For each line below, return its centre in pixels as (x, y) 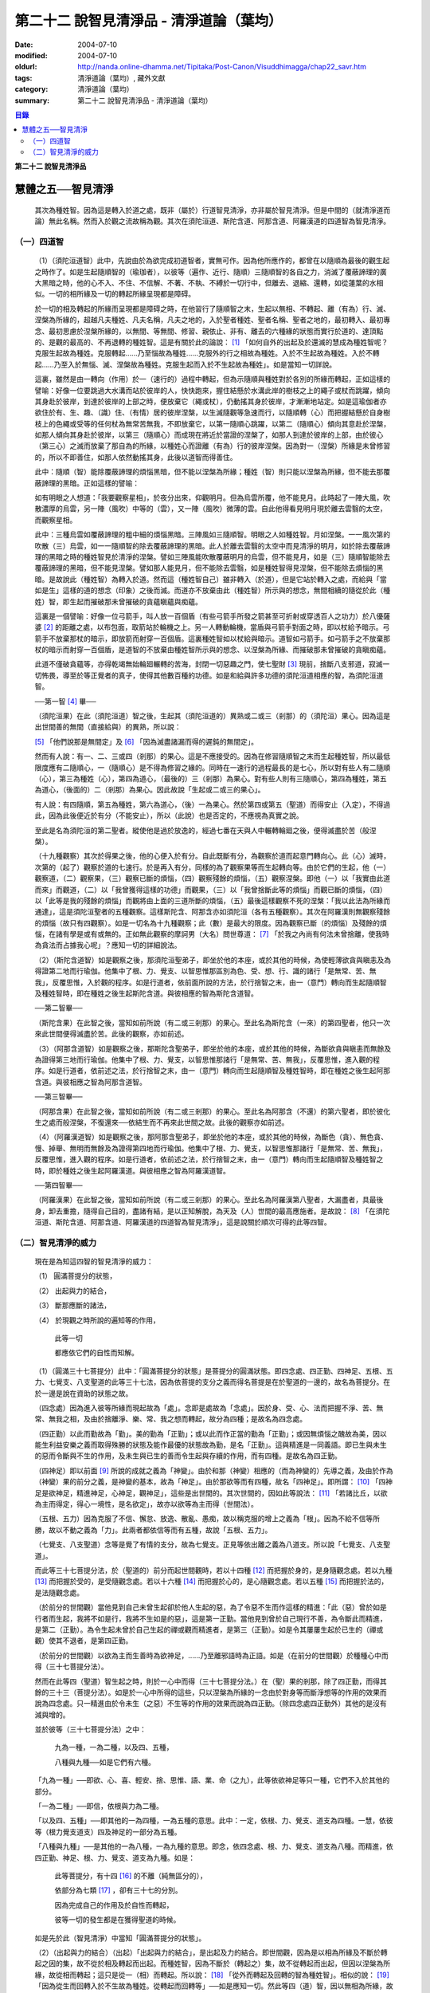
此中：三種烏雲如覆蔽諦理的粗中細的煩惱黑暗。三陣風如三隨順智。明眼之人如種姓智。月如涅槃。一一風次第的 (212, 535)
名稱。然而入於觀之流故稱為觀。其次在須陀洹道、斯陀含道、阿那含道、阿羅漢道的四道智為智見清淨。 (226, 221)
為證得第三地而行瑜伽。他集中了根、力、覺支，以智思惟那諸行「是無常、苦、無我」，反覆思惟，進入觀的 (204, 1059)
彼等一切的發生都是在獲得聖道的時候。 (117, 1920)
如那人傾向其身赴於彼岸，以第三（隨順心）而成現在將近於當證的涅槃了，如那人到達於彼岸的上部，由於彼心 (209, 435)
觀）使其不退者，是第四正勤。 (84, 1641)
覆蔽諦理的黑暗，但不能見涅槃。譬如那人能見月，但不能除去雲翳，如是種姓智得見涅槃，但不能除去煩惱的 (205, 568)
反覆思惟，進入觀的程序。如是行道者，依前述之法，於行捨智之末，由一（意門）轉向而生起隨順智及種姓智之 (209, 1159)
